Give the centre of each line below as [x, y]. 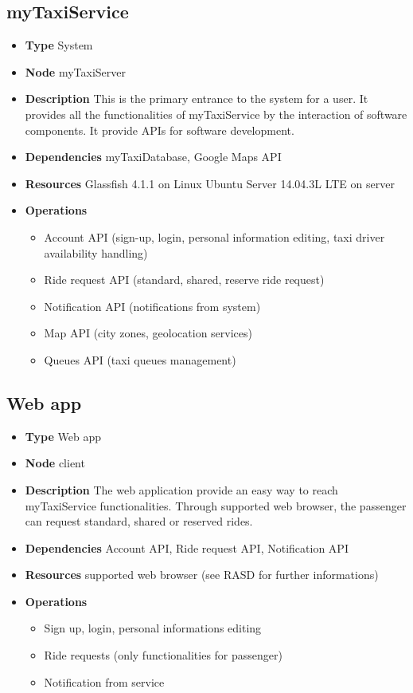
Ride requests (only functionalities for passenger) [163, 655]
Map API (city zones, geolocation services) [148, 333]
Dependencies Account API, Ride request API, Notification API [187, 547]
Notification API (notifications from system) [152, 306]
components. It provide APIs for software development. [160, 130]
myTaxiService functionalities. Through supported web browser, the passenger [216, 505]
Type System [59, 45]
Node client [55, 463]
